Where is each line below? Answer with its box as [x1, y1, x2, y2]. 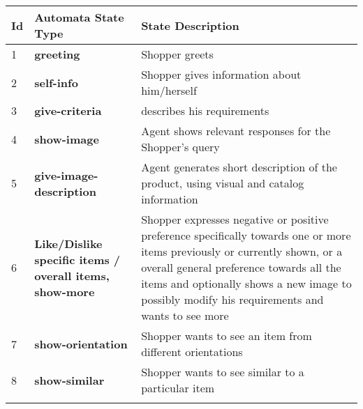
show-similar [34, 371, 105, 388]
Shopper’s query [141, 139, 220, 155]
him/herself [141, 82, 197, 98]
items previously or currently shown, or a [141, 243, 343, 259]
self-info [34, 74, 78, 91]
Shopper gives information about [141, 66, 302, 82]
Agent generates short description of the [141, 159, 337, 175]
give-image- [34, 167, 98, 183]
